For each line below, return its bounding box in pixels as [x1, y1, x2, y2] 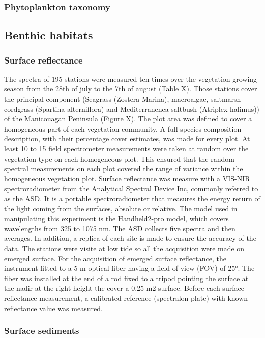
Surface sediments [4, 324, 79, 337]
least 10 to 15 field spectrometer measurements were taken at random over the [4, 143, 249, 153]
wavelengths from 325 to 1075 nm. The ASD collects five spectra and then [4, 223, 235, 233]
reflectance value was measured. [4, 302, 103, 313]
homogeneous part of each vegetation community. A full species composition [4, 123, 242, 134]
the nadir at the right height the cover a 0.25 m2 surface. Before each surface [4, 283, 244, 293]
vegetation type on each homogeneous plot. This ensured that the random [4, 153, 234, 164]
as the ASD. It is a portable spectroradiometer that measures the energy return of [4, 193, 260, 203]
